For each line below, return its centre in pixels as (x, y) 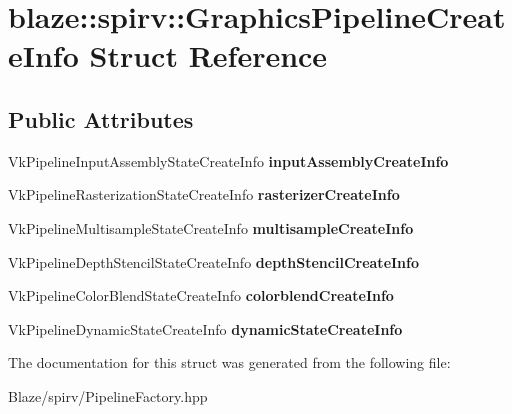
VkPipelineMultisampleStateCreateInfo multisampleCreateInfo (211, 227)
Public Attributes (101, 118)
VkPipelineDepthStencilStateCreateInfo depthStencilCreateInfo (214, 261)
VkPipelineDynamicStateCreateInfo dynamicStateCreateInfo (205, 328)
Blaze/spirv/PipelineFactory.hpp (108, 395)
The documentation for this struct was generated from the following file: (229, 362)
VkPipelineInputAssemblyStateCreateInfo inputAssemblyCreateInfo (228, 160)
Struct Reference (208, 55)
